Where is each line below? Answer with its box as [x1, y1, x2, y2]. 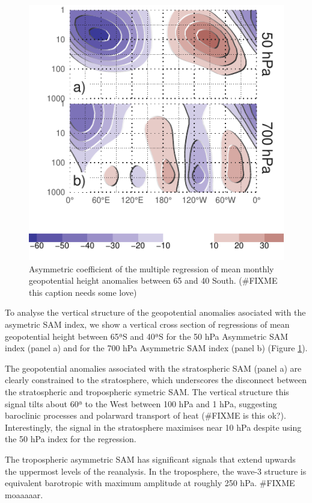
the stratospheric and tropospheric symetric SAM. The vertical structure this [5, 385, 289, 398]
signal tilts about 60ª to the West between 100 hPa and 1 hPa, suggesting [5, 397, 277, 410]
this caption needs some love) [29, 286, 137, 298]
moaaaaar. [5, 488, 43, 501]
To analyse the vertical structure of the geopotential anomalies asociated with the [5, 306, 306, 319]
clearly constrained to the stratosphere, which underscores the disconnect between [5, 373, 307, 386]
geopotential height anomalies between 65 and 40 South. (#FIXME [29, 274, 278, 287]
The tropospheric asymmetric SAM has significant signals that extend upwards [5, 452, 296, 465]
